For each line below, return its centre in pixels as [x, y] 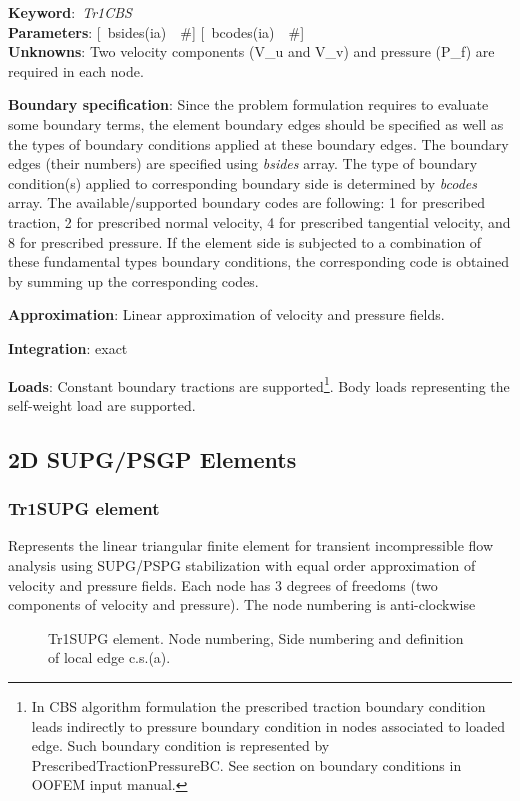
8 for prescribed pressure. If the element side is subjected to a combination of [245, 241]
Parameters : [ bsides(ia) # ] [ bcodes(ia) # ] [156, 31]
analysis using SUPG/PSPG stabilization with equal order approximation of [242, 564]
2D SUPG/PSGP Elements [152, 458]
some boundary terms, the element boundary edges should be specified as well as [256, 123]
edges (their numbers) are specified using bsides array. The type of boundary [243, 163]
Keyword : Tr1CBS [70, 12]
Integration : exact [68, 347]
